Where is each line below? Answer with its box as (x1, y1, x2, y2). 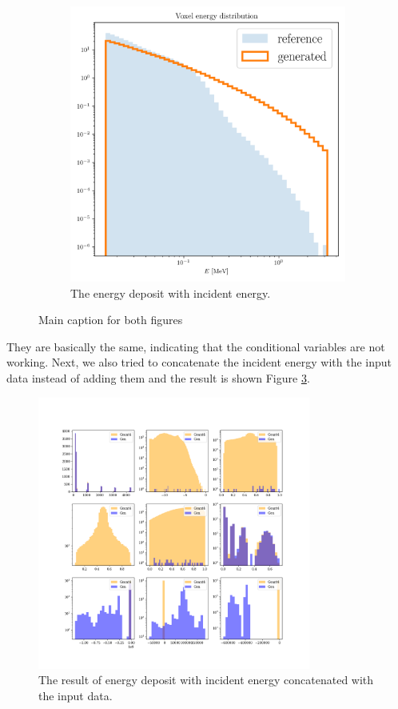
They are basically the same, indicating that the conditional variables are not (6, 338, 385, 354)
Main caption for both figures (38, 311, 183, 328)
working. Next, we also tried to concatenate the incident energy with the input (6, 354, 392, 371)
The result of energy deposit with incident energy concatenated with (38, 671, 374, 688)
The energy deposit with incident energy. (70, 284, 271, 301)
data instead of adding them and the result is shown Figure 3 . (6, 369, 310, 386)
